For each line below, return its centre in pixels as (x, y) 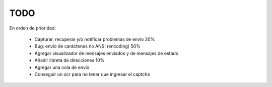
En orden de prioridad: (33, 28)
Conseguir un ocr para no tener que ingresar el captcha (92, 74)
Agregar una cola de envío (62, 67)
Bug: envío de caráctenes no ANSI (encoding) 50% (87, 46)
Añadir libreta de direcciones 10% (70, 60)
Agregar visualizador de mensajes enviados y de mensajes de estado (107, 53)
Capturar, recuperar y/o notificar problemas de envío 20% (95, 39)
